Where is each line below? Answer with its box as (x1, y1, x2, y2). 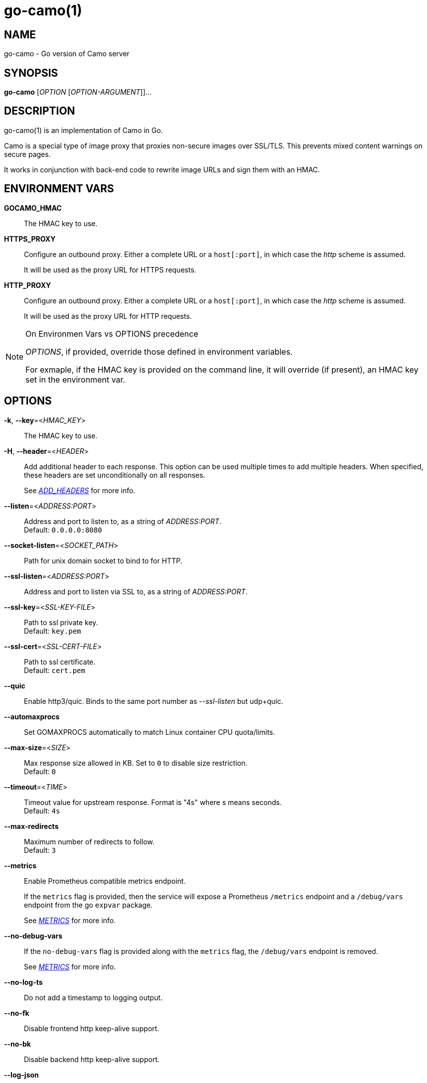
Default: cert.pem (24, 666, 85, 675)
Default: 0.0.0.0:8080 (24, 525, 102, 534)
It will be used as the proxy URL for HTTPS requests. (24, 265, 196, 274)
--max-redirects (4, 821, 59, 830)
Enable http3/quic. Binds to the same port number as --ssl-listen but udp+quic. (24, 696, 284, 705)
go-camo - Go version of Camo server (4, 49, 130, 58)
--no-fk (4, 1008, 29, 1017)
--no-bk (4, 1039, 31, 1048)
